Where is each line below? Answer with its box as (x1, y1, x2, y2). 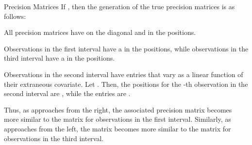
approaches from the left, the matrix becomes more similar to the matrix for (4, 123, 231, 133)
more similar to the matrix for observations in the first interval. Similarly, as (4, 114, 231, 124)
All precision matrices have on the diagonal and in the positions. (4, 27, 196, 37)
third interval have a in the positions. (4, 53, 115, 63)
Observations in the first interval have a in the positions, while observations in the (4, 43, 249, 53)
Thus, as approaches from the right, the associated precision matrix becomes (4, 104, 232, 114)
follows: (4, 11, 26, 21)
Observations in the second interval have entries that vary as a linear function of (4, 69, 243, 79)
